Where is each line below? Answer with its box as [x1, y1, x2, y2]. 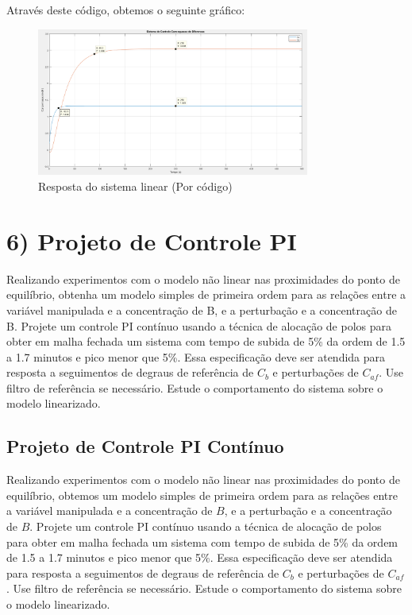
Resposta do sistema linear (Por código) [38, 178, 233, 195]
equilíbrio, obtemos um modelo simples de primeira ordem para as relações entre [6, 486, 398, 503]
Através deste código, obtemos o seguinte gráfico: [6, 2, 245, 17]
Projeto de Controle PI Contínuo [6, 434, 284, 458]
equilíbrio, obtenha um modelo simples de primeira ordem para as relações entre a [6, 286, 406, 303]
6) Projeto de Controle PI [6, 224, 297, 257]
